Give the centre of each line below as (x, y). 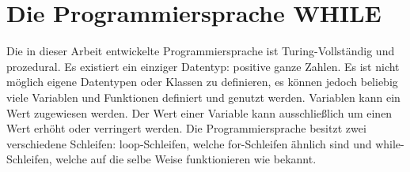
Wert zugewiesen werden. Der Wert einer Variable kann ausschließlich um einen (199, 112)
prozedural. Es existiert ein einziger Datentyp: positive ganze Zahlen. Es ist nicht (203, 66)
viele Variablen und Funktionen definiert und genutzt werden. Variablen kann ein (203, 97)
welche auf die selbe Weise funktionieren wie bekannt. (186, 159)
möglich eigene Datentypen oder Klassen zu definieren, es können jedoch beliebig (202, 82)
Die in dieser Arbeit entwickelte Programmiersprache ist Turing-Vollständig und (201, 51)
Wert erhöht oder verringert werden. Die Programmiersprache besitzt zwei (186, 128)
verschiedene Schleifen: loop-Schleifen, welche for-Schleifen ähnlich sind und (189, 143)
